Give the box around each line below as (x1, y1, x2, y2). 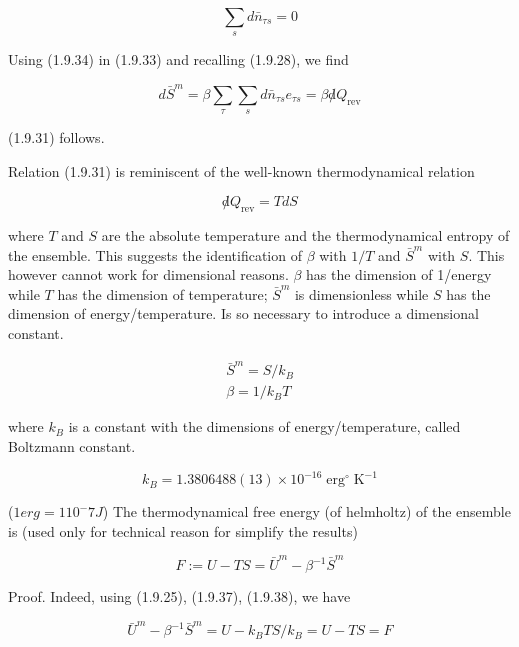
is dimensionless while (294, 283, 429, 304)
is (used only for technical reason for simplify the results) (8, 520, 358, 541)
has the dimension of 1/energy (306, 264, 492, 285)
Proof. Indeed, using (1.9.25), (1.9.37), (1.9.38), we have (8, 586, 351, 607)
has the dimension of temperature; (57, 283, 268, 304)
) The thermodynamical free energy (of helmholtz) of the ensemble (102, 501, 511, 522)
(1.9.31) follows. (8, 127, 105, 148)
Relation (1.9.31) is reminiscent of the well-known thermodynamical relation (8, 160, 475, 181)
